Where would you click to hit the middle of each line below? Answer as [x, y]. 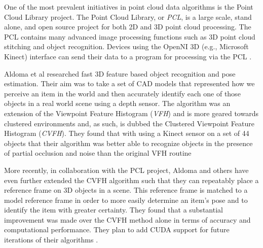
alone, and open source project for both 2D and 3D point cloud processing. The [128, 27]
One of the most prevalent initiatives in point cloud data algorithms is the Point [129, 7]
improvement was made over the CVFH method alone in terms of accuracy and [127, 219]
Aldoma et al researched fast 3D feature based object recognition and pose [120, 73]
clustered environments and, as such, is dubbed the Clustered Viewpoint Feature [129, 123]
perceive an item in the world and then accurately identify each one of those [122, 93]
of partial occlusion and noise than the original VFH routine [98, 153]
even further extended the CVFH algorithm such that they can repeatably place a [131, 180]
